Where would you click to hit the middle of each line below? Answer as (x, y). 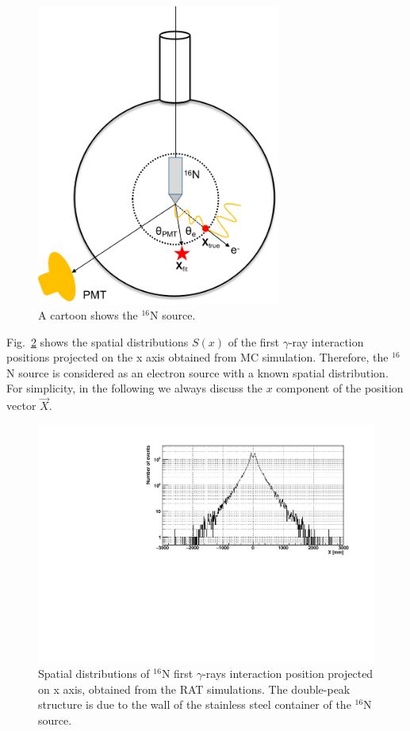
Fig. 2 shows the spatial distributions (98, 341)
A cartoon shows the (88, 315)
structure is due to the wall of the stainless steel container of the (195, 704)
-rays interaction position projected (288, 674)
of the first (254, 341)
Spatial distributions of (94, 674)
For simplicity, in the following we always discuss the (134, 388)
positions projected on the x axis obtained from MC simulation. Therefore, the (197, 357)
